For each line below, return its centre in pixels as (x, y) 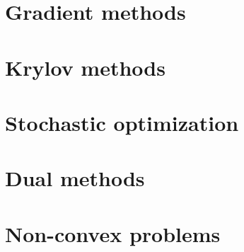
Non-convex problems (113, 233)
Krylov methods (85, 67)
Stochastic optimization (122, 122)
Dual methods (75, 178)
